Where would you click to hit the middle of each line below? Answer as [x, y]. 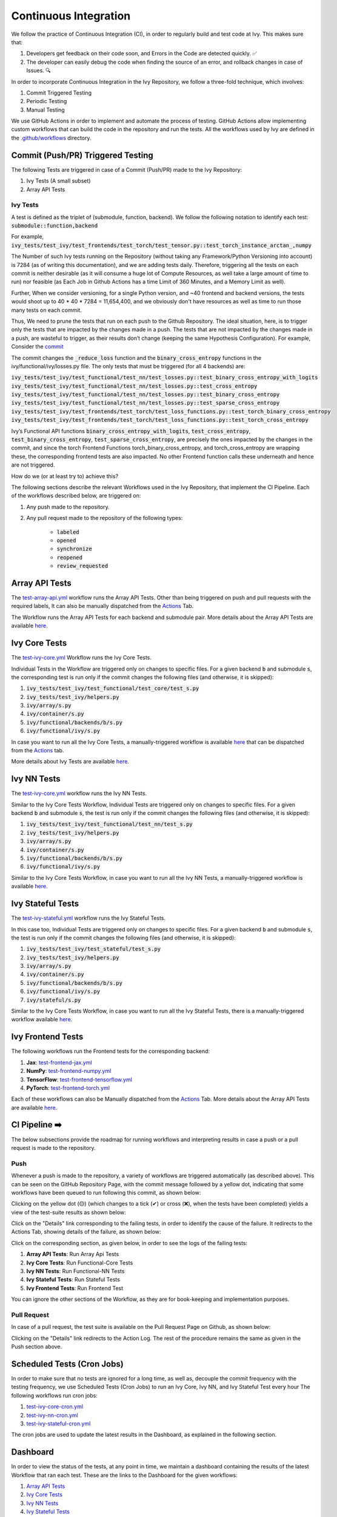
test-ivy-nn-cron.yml [52, 1415]
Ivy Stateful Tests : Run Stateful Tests [73, 1280]
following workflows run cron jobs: [55, 1395]
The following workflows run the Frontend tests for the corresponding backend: [111, 1051]
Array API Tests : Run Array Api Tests [73, 1254]
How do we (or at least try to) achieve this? [65, 476]
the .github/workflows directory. [51, 138]
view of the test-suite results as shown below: [69, 1212]
